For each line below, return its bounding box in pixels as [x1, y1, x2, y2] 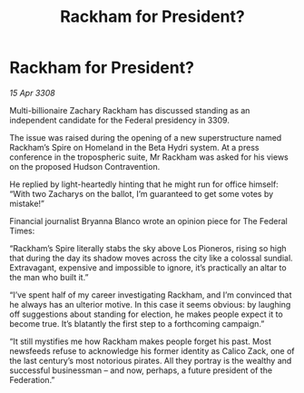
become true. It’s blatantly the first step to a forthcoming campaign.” [9, 318, 265, 329]
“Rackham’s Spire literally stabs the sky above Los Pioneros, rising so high [9, 242, 288, 253]
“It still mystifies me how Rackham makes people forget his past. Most [9, 336, 272, 347]
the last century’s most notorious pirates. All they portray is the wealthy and [9, 355, 292, 366]
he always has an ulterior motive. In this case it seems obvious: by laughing [9, 299, 291, 309]
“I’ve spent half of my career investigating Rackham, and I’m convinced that [9, 289, 292, 300]
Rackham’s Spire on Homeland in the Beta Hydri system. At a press [9, 142, 260, 152]
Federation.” [9, 374, 55, 385]
